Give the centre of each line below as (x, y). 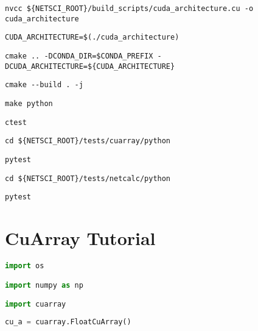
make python (29, 103)
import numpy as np (44, 285)
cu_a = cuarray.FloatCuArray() (68, 322)
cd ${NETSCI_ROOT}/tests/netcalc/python (88, 178)
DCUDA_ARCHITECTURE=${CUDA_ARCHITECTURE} (90, 66)
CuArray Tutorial (80, 238)
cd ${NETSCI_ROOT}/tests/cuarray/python (88, 141)
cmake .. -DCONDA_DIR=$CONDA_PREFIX (79, 56)
